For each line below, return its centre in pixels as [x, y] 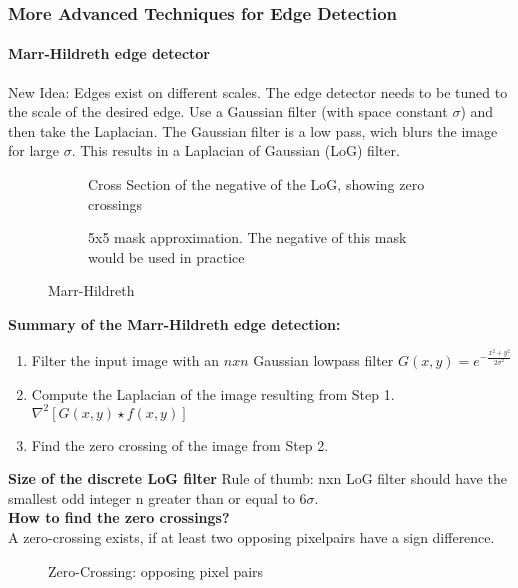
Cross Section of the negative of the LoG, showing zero [256, 184]
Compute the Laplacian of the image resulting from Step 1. [213, 393]
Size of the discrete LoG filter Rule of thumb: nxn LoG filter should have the [257, 478]
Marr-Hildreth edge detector [109, 53]
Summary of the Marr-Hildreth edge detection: [174, 323]
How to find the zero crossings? [119, 517]
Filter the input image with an [125, 360]
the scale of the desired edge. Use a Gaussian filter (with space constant [228, 111]
